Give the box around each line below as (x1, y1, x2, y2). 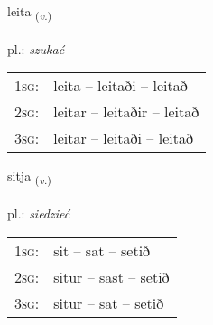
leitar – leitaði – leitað (53, 127, 193, 149)
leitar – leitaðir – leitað (53, 101, 199, 123)
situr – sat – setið (53, 292, 164, 313)
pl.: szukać (7, 39, 65, 58)
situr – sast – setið (53, 265, 170, 287)
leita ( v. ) (7, 2, 52, 23)
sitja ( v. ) (7, 166, 51, 188)
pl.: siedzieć (7, 204, 70, 223)
